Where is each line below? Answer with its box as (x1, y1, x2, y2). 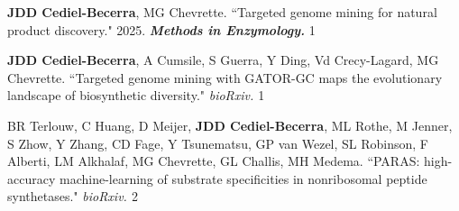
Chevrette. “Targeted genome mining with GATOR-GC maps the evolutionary (7, 68, 443, 87)
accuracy (7, 169, 56, 188)
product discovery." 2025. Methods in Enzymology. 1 (7, 20, 316, 39)
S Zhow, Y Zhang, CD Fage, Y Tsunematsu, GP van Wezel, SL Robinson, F (7, 133, 428, 152)
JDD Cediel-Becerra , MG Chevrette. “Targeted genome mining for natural (7, 3, 437, 21)
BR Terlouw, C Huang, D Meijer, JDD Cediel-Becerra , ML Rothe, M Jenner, (7, 115, 453, 134)
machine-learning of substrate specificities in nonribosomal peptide (59, 169, 427, 188)
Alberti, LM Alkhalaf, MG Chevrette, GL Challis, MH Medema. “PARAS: (7, 151, 420, 170)
